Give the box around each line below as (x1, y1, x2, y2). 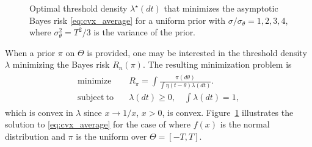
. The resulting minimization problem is (142, 58, 292, 71)
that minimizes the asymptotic (164, 2, 278, 14)
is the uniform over (76, 129, 147, 142)
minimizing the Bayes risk (12, 58, 110, 71)
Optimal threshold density (29, 2, 128, 14)
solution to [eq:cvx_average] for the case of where (5, 118, 190, 131)
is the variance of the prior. (93, 26, 196, 38)
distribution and (5, 129, 65, 142)
